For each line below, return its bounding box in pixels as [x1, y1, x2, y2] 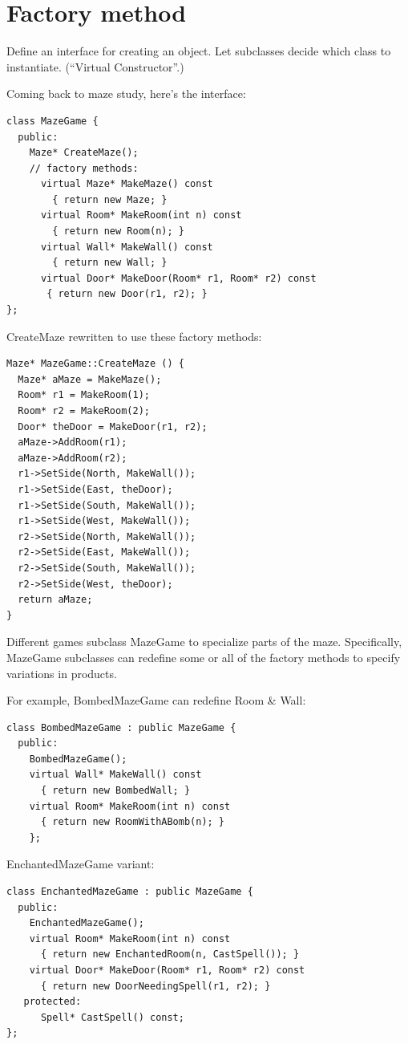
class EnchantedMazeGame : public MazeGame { [6, 886, 253, 898]
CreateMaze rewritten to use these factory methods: [6, 327, 262, 344]
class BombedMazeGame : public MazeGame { [6, 721, 236, 733]
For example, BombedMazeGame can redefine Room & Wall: [6, 692, 306, 709]
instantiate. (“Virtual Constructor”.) [6, 58, 184, 75]
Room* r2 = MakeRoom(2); [18, 405, 150, 416]
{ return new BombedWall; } [40, 785, 191, 797]
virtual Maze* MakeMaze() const [40, 178, 213, 190]
